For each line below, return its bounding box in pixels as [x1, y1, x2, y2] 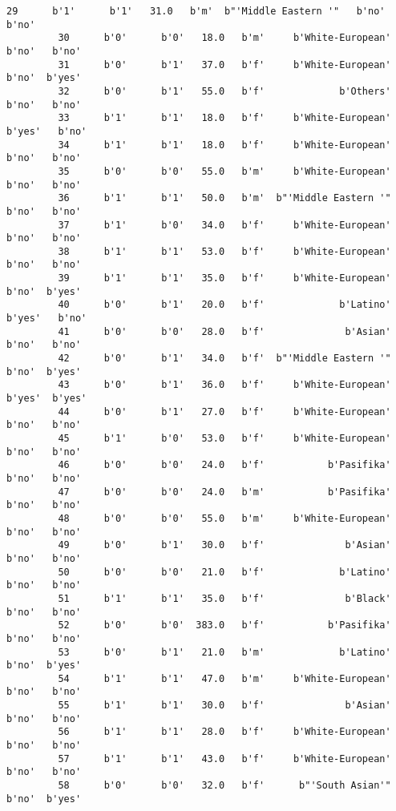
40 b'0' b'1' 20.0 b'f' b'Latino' [58, 299, 391, 311]
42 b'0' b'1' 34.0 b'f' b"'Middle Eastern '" [58, 353, 391, 365]
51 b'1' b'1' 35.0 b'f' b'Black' [58, 592, 391, 604]
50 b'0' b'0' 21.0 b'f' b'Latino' [58, 566, 391, 578]
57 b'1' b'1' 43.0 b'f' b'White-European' [58, 752, 391, 765]
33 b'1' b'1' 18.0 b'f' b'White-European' [58, 112, 391, 124]
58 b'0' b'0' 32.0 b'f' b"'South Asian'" [58, 780, 391, 792]
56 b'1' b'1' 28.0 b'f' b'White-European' [58, 726, 391, 738]
